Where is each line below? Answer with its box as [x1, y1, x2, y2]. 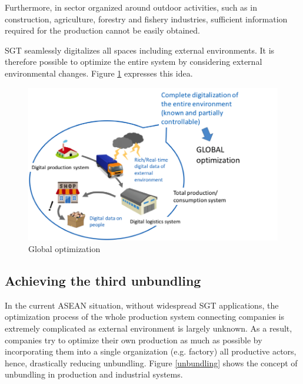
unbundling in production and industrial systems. [5, 368, 183, 380]
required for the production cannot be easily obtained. [5, 24, 201, 37]
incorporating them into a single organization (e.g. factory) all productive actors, [5, 345, 297, 357]
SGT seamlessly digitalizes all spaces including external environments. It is [5, 44, 275, 56]
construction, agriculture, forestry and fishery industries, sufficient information [5, 12, 288, 25]
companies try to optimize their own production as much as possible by [5, 333, 262, 346]
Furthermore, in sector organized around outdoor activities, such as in [5, 1, 257, 13]
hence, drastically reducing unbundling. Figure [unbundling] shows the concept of [5, 356, 298, 369]
